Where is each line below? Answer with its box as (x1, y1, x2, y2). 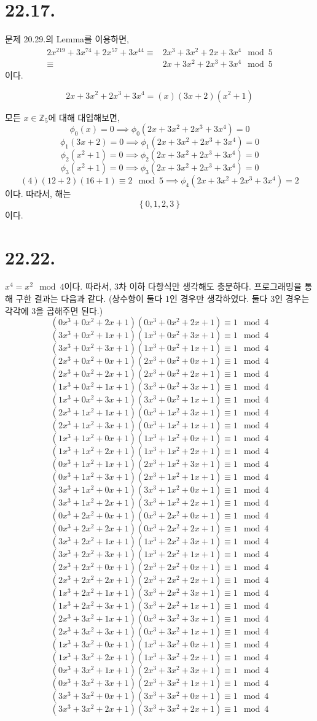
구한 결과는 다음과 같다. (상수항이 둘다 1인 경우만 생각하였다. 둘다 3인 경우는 (15, 292, 310, 305)
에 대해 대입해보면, (48, 110, 120, 123)
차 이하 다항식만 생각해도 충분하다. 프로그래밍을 (119, 280, 302, 293)
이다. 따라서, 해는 (5, 187, 71, 200)
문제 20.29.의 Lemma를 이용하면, (5, 33, 129, 45)
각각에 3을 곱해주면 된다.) (5, 304, 103, 317)
